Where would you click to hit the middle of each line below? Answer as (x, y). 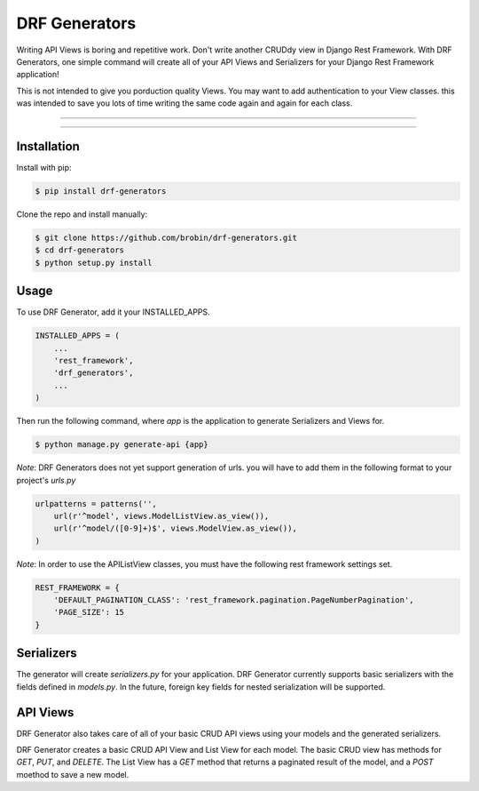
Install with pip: (44, 168)
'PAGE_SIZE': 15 (89, 612)
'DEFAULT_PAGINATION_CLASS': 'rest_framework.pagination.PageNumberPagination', (234, 600)
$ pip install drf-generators (101, 191)
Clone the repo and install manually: (82, 214)
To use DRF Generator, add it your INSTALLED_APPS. (113, 312)
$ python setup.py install (94, 263)
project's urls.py (46, 480)
